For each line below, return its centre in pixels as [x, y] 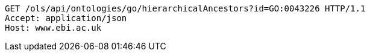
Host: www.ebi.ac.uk [53, 28]
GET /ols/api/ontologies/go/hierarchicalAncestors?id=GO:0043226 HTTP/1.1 [185, 8]
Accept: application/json [66, 18]
